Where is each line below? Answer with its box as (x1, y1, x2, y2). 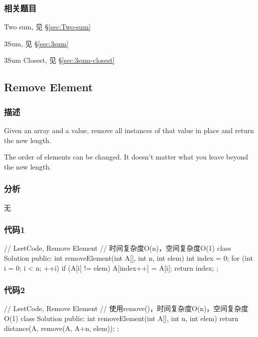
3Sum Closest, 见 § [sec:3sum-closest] (4, 55, 115, 65)
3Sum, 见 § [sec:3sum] (4, 38, 69, 48)
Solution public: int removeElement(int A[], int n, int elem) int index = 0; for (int (4, 253, 253, 263)
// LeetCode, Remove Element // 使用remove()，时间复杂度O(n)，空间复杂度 (4, 303, 249, 314)
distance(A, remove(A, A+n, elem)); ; (4, 323, 119, 333)
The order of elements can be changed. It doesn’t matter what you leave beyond (4, 152, 249, 162)
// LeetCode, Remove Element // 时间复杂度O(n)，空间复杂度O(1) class (4, 243, 231, 253)
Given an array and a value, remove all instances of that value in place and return (4, 125, 254, 135)
